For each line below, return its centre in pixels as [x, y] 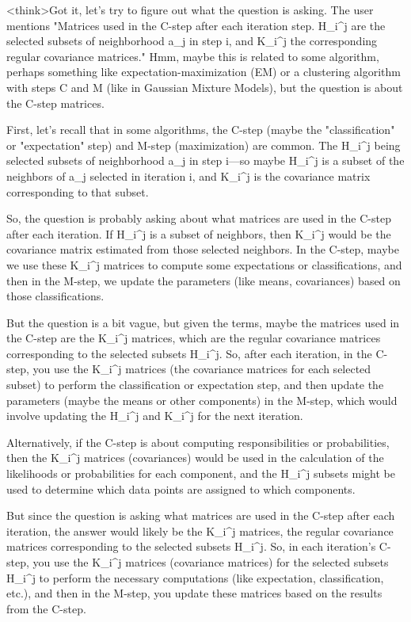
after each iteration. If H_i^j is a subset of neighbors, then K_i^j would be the [199, 233]
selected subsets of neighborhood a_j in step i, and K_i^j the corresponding [192, 41]
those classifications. [55, 296]
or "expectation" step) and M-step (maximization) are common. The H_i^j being [204, 145]
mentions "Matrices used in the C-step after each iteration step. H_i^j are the [196, 25]
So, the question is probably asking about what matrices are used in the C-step [199, 218]
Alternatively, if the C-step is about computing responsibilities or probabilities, [198, 442]
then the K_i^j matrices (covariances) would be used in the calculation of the [195, 458]
